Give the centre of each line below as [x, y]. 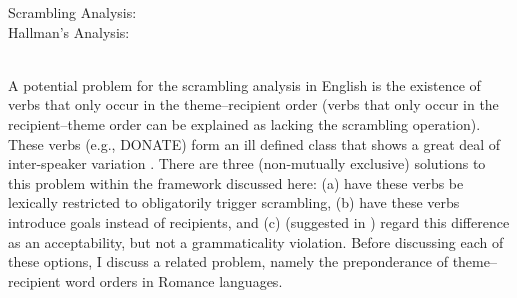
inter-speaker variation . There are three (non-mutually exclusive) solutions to [247, 163]
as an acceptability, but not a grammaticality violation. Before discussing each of [256, 241]
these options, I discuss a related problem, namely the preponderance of [228, 261]
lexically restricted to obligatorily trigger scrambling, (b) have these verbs [234, 202]
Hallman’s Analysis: [69, 31]
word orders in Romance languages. [174, 280]
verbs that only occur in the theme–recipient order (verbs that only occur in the [253, 104]
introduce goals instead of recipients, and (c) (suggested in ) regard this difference [259, 221]
